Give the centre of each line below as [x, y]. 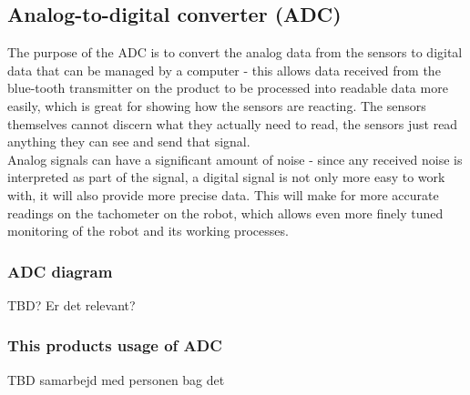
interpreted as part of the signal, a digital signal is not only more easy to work [226, 177]
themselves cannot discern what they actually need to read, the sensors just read [233, 123]
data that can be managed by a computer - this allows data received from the [224, 70]
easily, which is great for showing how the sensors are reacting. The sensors [217, 105]
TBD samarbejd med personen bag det [116, 379]
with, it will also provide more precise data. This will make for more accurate [223, 194]
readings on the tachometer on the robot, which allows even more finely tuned [225, 213]
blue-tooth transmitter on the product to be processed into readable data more [228, 88]
